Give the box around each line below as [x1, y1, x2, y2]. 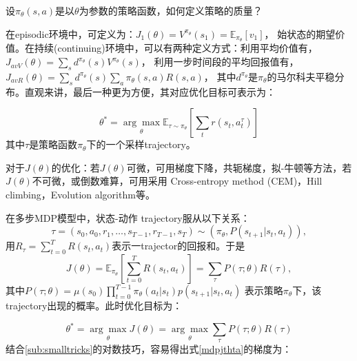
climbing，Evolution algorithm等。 [6, 187, 155, 202]
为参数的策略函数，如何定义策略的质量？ [79, 3, 263, 17]
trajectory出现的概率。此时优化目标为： [6, 298, 183, 312]
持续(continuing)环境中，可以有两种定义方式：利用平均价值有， [34, 41, 318, 55]
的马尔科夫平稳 [267, 69, 335, 83]
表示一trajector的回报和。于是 [112, 238, 245, 253]
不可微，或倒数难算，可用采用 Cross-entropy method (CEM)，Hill [32, 174, 323, 188]
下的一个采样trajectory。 [86, 137, 196, 152]
